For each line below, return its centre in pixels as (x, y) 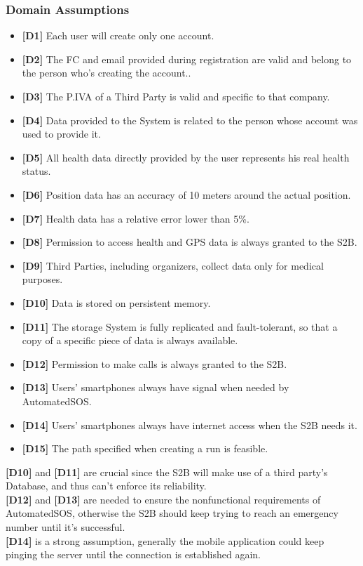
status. (36, 171)
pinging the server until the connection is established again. (133, 554)
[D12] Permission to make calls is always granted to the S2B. (155, 363)
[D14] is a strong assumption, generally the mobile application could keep (165, 540)
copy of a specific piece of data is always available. (130, 340)
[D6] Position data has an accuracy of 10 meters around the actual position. (186, 194)
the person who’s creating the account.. (107, 73)
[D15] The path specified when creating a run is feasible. (145, 448)
